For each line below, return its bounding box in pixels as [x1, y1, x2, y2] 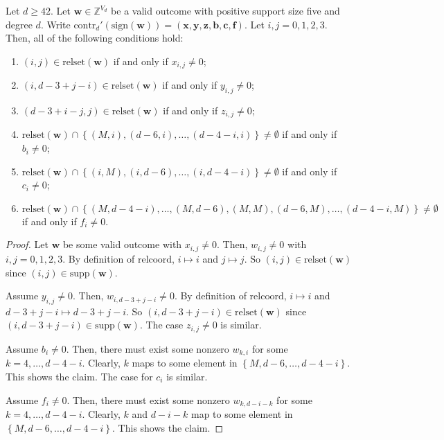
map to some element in [190, 407, 293, 421]
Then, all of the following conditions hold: [6, 30, 184, 45]
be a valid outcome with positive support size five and [111, 3, 340, 17]
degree [6, 17, 33, 31]
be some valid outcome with [62, 237, 182, 252]
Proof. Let [6, 237, 48, 252]
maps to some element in [132, 355, 238, 370]
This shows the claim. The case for [6, 369, 153, 383]
